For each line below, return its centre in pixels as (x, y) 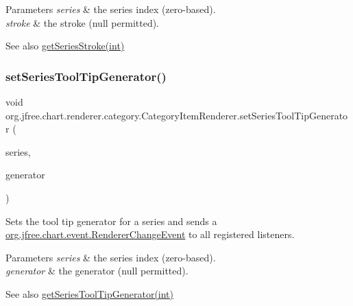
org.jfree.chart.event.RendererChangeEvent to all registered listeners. (150, 234)
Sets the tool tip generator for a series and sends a (111, 221)
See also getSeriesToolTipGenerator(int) (90, 293)
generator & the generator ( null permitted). (97, 271)
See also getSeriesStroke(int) (65, 46)
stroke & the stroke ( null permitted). (83, 22)
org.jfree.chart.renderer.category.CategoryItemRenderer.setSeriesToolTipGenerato (177, 115)
